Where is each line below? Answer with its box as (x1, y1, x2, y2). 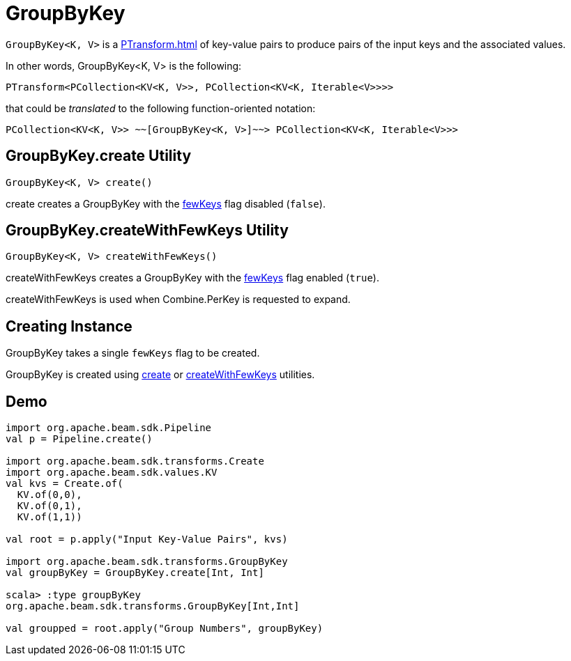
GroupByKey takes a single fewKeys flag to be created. (6, 347, 260, 359)
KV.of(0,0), (17, 489, 82, 501)
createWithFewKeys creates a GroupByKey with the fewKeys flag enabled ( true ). (6, 272, 379, 284)
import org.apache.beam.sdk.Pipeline (6, 422, 212, 434)
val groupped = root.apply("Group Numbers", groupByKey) (6, 623, 323, 635)
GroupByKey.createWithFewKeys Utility (6, 221, 289, 240)
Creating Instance (6, 317, 132, 335)
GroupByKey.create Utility (6, 147, 192, 165)
